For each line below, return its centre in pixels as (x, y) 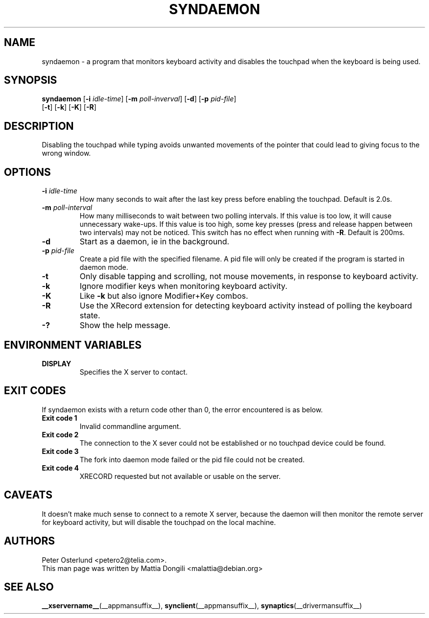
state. (90, 316)
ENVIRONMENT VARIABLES (73, 345)
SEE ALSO (29, 587)
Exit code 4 (60, 468)
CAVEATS (28, 495)
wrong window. (66, 153)
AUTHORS (30, 541)
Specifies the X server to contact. (133, 372)
